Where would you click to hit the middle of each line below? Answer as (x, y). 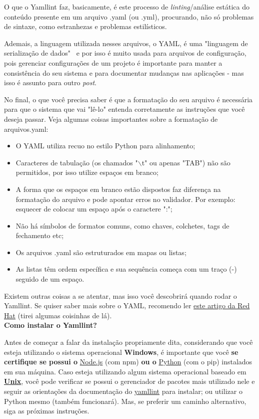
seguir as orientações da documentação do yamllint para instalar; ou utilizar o (123, 391)
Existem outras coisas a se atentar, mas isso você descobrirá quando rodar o (120, 295)
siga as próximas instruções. (47, 411)
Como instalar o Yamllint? (50, 325)
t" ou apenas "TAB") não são (186, 162)
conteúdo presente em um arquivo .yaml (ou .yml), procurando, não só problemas (129, 16)
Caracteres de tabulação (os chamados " (77, 162)
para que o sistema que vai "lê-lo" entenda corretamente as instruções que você (124, 109)
